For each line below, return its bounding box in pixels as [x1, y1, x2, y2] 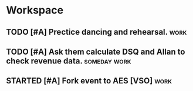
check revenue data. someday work [6, 56, 131, 66]
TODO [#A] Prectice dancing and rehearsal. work [6, 27, 187, 37]
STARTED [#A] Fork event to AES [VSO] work [6, 76, 172, 86]
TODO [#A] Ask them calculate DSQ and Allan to [6, 46, 185, 56]
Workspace [6, 4, 63, 17]
